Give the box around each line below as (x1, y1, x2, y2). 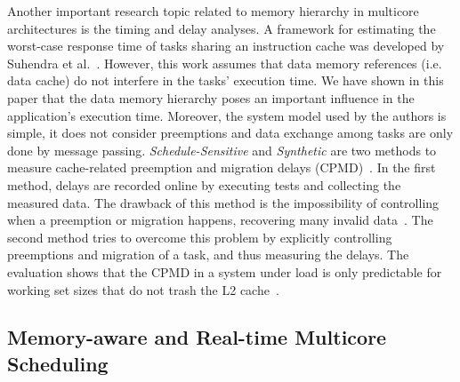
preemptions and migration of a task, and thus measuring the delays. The (7, 245, 409, 264)
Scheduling (7, 349, 109, 377)
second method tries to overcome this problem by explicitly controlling (7, 227, 392, 246)
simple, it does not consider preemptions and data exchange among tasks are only (7, 123, 454, 142)
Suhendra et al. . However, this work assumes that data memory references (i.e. (7, 53, 442, 72)
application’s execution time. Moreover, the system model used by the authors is (7, 106, 447, 124)
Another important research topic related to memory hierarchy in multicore (7, 2, 419, 20)
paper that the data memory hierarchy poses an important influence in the (7, 88, 415, 107)
